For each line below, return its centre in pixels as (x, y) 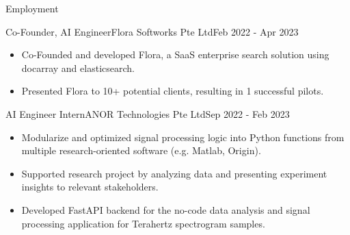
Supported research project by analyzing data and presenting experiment (174, 173)
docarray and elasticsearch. (78, 67)
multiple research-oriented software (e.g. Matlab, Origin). (141, 150)
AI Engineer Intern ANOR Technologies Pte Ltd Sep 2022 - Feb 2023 (148, 113)
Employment (32, 8)
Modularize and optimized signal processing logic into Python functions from (183, 137)
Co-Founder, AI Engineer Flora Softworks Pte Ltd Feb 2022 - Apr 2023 (152, 31)
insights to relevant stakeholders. (90, 187)
